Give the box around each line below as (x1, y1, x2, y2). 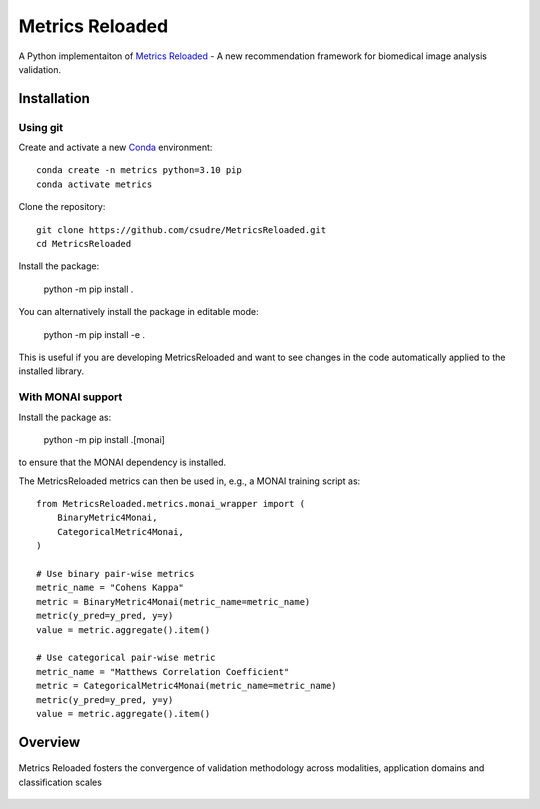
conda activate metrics (36, 178, 153, 190)
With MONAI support (18, 390, 123, 404)
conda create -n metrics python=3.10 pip (36, 165, 242, 176)
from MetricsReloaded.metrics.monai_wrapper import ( (36, 498, 305, 510)
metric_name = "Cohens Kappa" (36, 582, 185, 594)
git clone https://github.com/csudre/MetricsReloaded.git (36, 224, 327, 235)
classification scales (18, 776, 102, 788)
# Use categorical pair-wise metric (36, 652, 216, 664)
